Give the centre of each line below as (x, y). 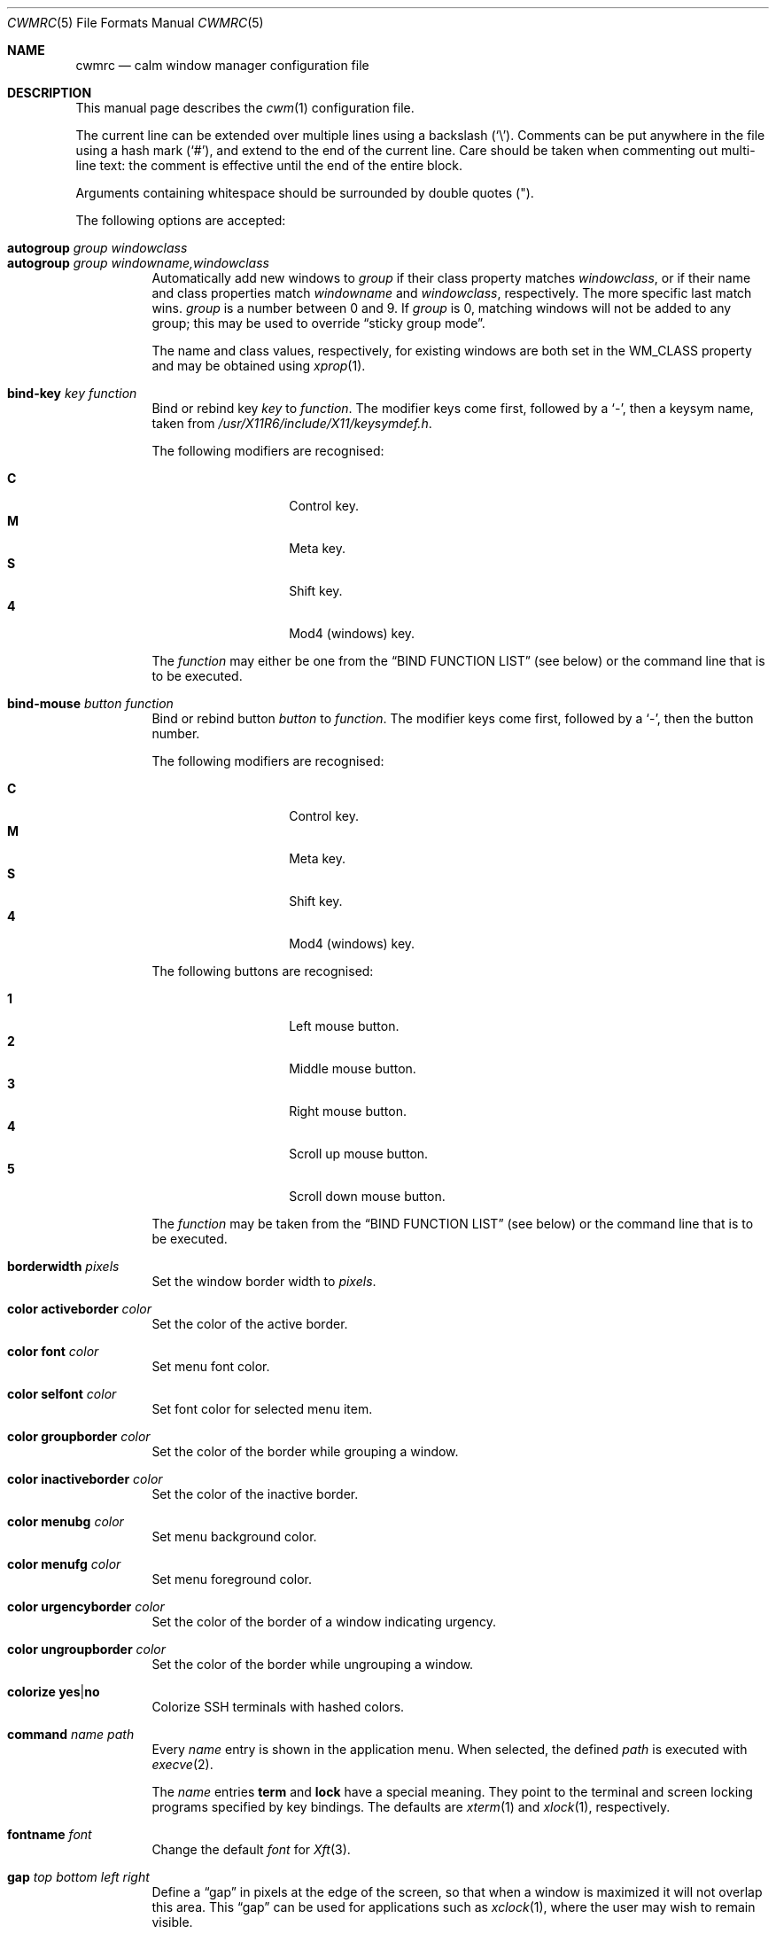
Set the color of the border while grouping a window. (305, 1451)
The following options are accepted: (181, 220)
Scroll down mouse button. (367, 1196)
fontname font (50, 1834)
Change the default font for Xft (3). (251, 1849)
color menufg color (64, 1564)
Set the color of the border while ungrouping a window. (313, 1664)
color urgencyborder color (86, 1606)
